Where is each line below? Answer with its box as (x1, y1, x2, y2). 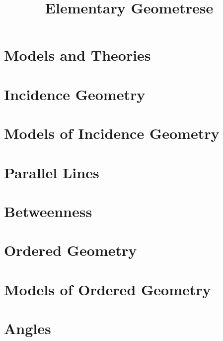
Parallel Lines (4, 162, 99, 182)
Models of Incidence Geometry (4, 123, 220, 143)
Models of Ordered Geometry (4, 279, 211, 299)
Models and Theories (4, 45, 151, 65)
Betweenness (4, 201, 92, 221)
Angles (4, 318, 51, 338)
